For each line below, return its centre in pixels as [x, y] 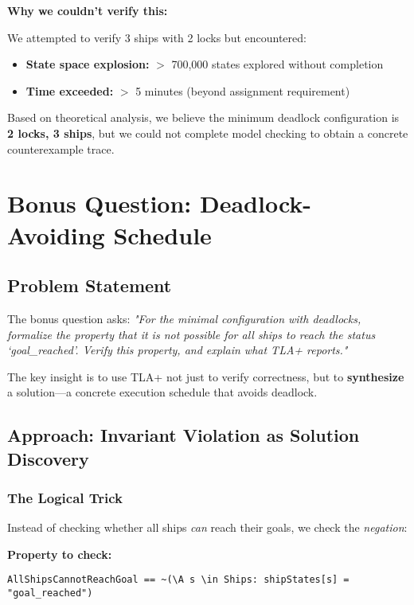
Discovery [48, 458]
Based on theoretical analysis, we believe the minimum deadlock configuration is [203, 117]
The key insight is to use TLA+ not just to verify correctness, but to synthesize [206, 376]
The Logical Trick [65, 497]
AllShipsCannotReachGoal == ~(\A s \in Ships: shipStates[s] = [178, 580]
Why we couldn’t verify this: [88, 10]
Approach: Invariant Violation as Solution [184, 435]
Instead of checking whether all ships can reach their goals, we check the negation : [207, 527]
